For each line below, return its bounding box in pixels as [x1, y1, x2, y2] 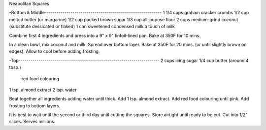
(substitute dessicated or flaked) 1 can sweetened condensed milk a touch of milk [9, 24, 175, 30]
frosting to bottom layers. [9, 102, 61, 108]
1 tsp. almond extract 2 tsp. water [9, 87, 77, 93]
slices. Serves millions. [9, 119, 56, 125]
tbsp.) [9, 65, 22, 70]
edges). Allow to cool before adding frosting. [9, 48, 100, 54]
